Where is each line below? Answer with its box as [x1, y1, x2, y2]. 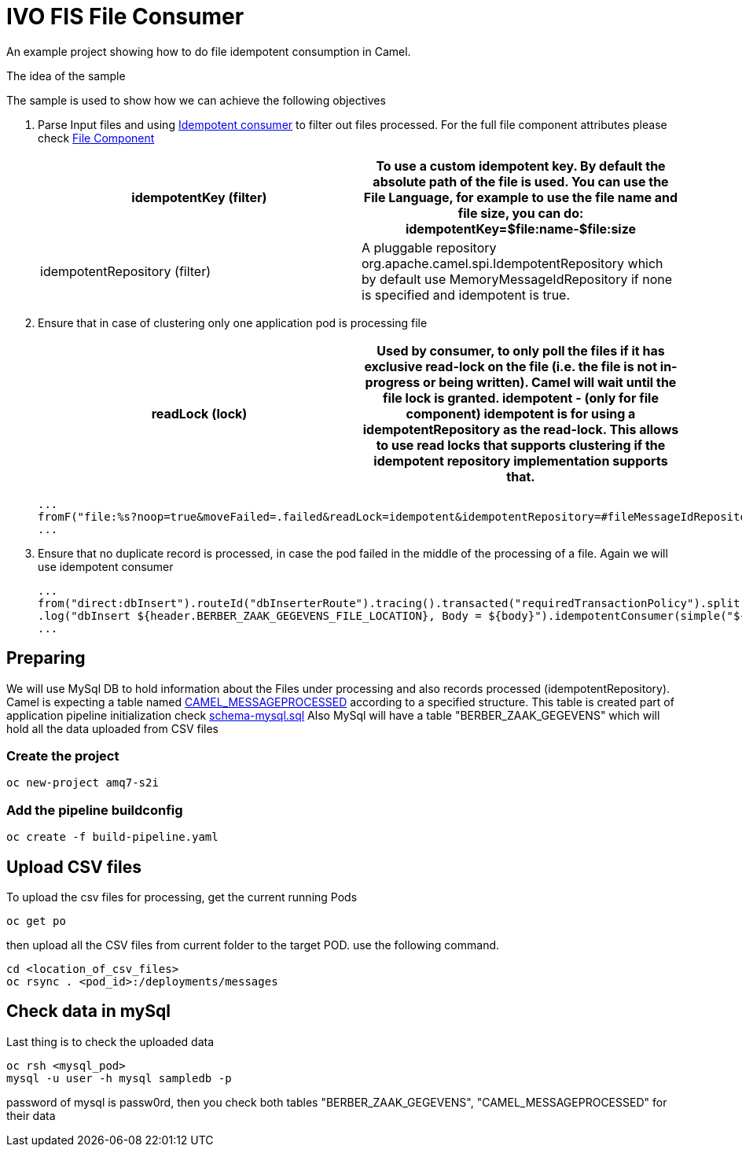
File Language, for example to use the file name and [363, 189, 678, 205]
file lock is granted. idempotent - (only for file [383, 389, 659, 406]
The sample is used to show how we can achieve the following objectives [6, 93, 386, 107]
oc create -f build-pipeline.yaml [6, 831, 219, 844]
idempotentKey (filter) [131, 189, 267, 205]
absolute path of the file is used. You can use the [373, 173, 669, 190]
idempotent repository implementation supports [373, 452, 668, 469]
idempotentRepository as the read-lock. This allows [362, 421, 679, 437]
